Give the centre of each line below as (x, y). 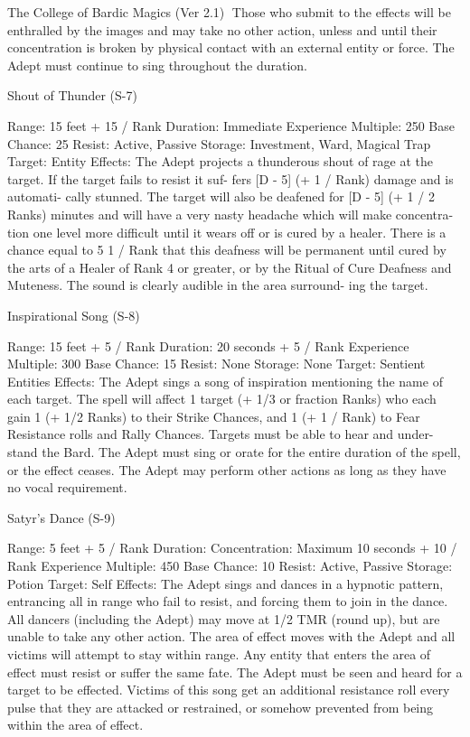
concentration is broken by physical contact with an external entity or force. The (231, 47)
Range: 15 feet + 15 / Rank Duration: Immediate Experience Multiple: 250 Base (231, 125)
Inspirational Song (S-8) (74, 315)
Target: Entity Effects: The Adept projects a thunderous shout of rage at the (221, 161)
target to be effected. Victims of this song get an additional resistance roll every (229, 690)
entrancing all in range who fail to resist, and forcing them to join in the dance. (228, 601)
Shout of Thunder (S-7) (72, 95)
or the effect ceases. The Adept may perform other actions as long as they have (227, 469)
